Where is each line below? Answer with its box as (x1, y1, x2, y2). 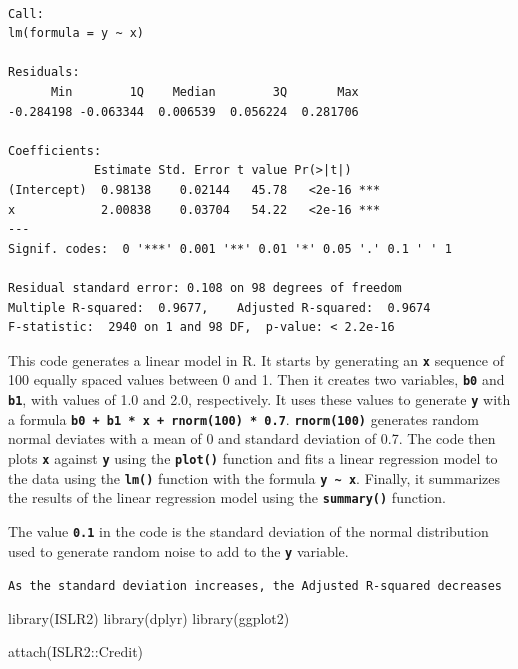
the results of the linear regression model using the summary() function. (8, 487, 446, 508)
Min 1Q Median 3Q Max (50, 84, 359, 99)
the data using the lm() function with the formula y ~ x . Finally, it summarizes (8, 467, 500, 488)
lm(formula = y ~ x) (8, 26, 145, 41)
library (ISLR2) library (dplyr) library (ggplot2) (8, 607, 290, 628)
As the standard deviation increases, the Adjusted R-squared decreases (8, 579, 502, 594)
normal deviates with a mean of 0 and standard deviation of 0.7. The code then (8, 428, 496, 449)
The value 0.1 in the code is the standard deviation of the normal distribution (8, 520, 489, 541)
